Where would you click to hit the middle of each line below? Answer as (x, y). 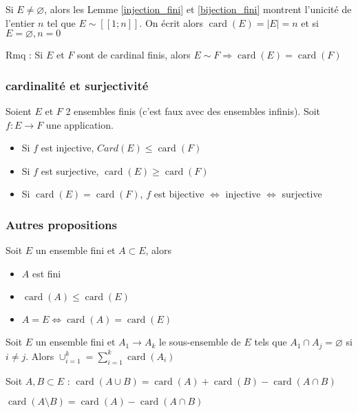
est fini (46, 273)
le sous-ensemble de (200, 342)
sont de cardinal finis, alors (134, 55)
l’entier (20, 22)
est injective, (67, 148)
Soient (19, 111)
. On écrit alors (171, 22)
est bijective (179, 194)
